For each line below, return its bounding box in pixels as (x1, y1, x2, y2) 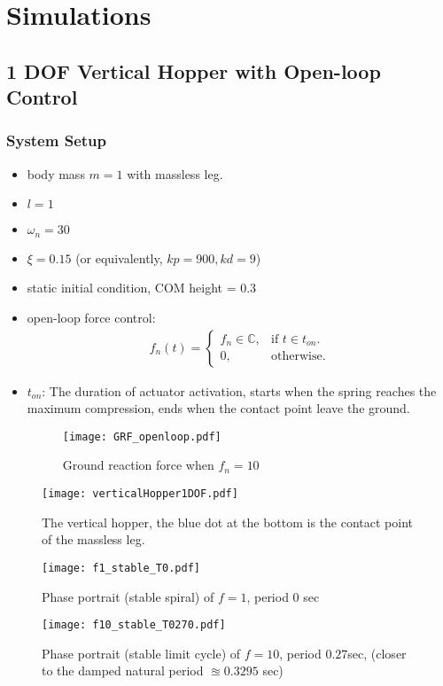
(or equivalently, (75, 248, 163, 267)
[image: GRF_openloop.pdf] (62, 430, 221, 443)
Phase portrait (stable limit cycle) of (42, 643, 241, 662)
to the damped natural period (42, 661, 204, 680)
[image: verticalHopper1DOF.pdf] (42, 487, 238, 501)
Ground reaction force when (62, 456, 214, 474)
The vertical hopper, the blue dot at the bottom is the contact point (42, 512, 413, 531)
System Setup (6, 129, 106, 152)
